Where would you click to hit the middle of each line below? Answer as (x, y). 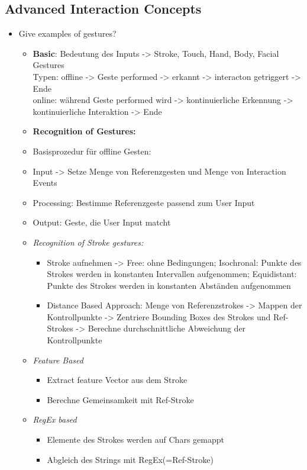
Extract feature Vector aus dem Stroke (117, 380)
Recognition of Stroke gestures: (88, 242)
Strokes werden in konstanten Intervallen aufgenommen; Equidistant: (172, 274)
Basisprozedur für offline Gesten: (92, 151)
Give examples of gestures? (67, 33)
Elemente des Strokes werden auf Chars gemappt (135, 440)
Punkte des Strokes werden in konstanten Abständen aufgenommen (169, 285)
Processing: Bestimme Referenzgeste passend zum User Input (144, 202)
